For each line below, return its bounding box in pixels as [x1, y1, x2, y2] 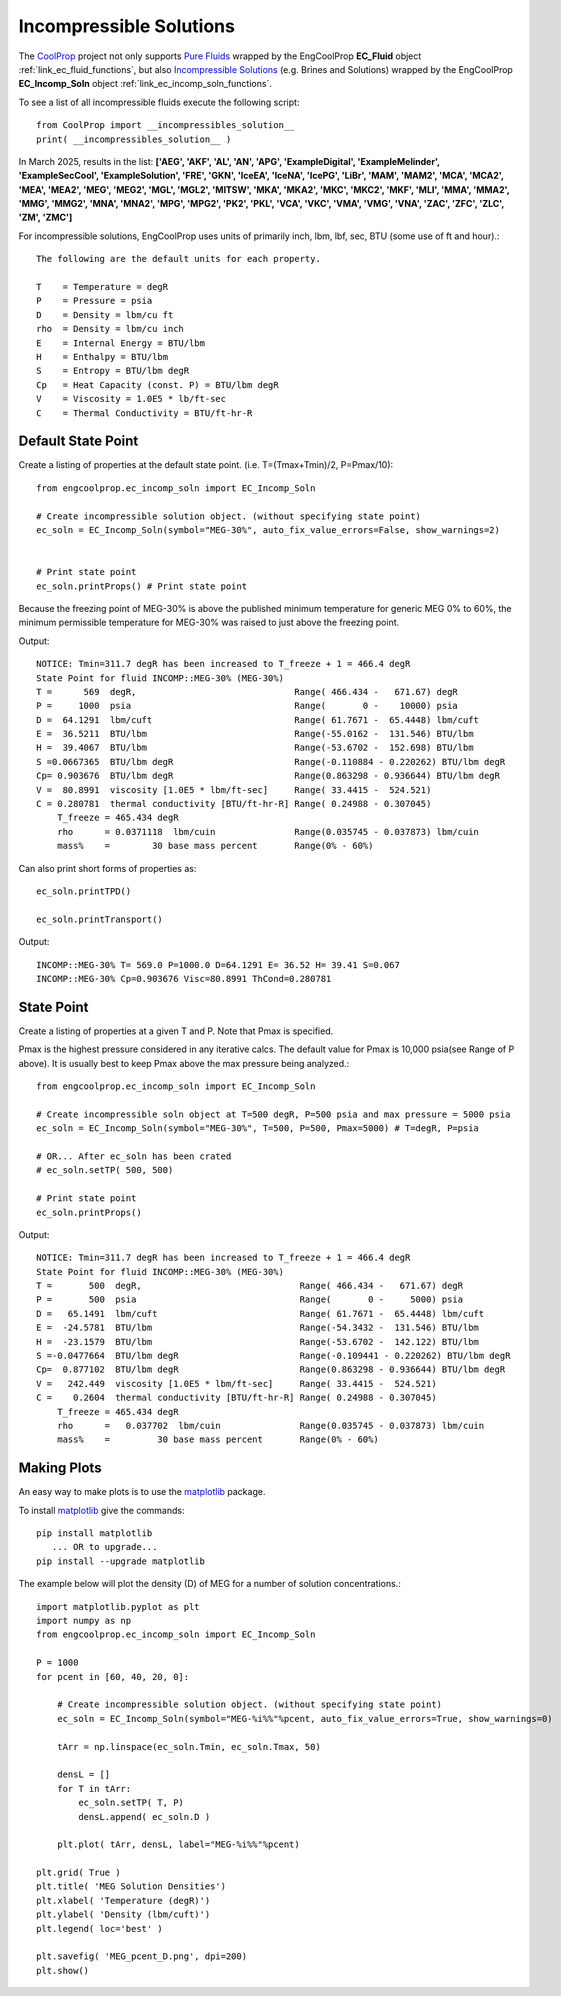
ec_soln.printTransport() [36, 913, 164, 925]
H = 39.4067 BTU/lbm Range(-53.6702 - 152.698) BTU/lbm [36, 742, 474, 754]
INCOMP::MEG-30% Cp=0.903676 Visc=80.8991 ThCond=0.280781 [36, 973, 332, 984]
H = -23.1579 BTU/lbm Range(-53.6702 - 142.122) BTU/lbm [36, 1336, 480, 1347]
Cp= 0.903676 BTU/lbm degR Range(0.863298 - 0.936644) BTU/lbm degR [36, 770, 500, 782]
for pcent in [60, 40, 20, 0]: [36, 1671, 190, 1682]
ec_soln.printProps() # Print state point [36, 580, 248, 592]
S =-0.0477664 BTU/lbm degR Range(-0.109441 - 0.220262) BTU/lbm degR [36, 1350, 511, 1362]
